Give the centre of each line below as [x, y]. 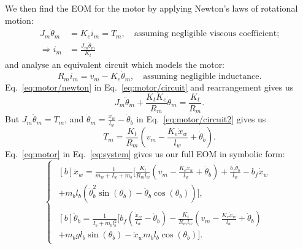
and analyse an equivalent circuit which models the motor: [115, 64]
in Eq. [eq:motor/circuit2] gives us [201, 119]
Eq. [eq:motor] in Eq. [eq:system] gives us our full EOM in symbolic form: [145, 154]
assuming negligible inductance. [202, 77]
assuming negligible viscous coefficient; [207, 34]
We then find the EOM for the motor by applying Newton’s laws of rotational [151, 8]
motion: [19, 20]
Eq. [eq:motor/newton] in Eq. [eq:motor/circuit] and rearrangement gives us [149, 87]
